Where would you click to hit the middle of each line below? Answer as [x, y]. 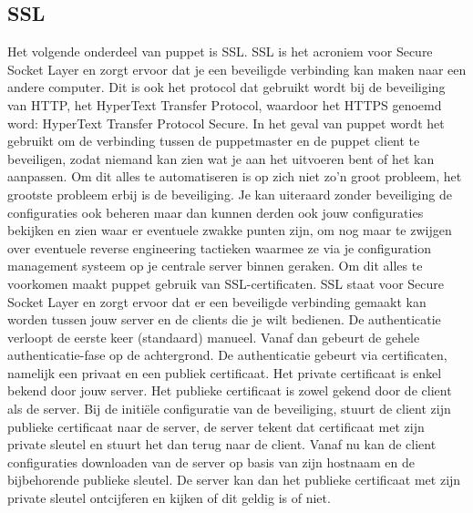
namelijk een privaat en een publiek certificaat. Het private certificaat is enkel [225, 372]
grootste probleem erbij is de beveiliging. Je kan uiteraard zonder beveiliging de [230, 194]
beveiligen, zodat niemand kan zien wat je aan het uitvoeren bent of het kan [221, 158]
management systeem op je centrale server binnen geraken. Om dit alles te [215, 266]
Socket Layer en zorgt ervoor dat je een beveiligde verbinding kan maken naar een [237, 69]
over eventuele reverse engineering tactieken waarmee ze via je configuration [219, 247]
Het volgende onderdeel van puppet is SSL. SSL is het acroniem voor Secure [220, 51]
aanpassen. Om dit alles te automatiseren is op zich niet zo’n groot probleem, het [235, 176]
